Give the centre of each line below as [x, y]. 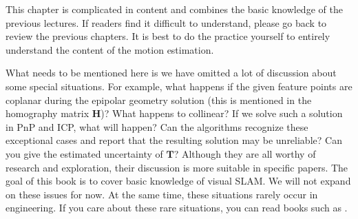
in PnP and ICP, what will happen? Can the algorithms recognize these [157, 126]
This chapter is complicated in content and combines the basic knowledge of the [174, 9]
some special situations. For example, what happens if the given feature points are [179, 86]
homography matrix [48, 113]
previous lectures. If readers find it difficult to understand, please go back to [166, 22]
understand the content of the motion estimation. [110, 49]
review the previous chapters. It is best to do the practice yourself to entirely [168, 36]
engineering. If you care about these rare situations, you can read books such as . [177, 208]
